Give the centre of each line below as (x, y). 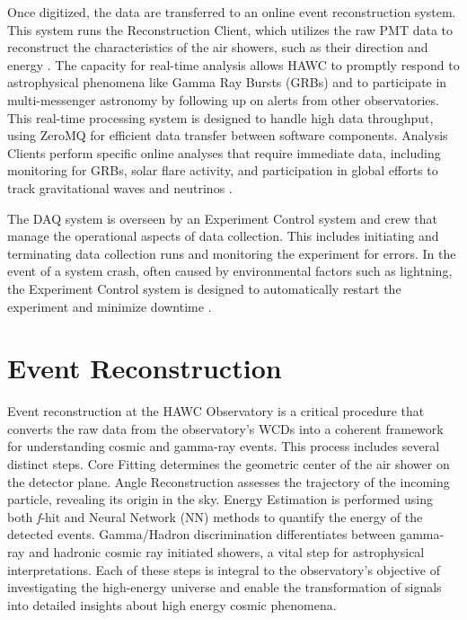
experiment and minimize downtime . (110, 306)
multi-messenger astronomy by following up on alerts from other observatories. (223, 99)
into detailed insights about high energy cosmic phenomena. (172, 604)
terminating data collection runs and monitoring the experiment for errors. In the (232, 253)
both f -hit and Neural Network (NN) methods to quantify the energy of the (215, 516)
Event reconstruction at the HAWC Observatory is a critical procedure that (216, 411)
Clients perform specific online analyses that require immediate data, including (224, 152)
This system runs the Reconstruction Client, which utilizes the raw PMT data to (230, 29)
